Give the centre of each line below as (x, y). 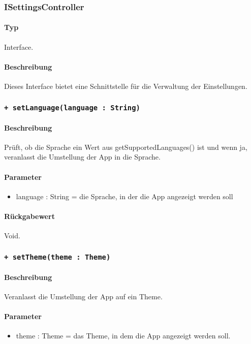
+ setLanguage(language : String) (72, 107)
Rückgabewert (29, 216)
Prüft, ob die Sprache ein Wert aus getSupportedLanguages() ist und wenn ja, (126, 147)
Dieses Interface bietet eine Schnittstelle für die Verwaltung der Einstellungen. (126, 86)
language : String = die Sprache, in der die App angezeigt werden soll (124, 196)
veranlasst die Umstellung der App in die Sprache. (82, 157)
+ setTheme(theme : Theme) (57, 257)
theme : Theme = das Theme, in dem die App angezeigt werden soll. (123, 336)
